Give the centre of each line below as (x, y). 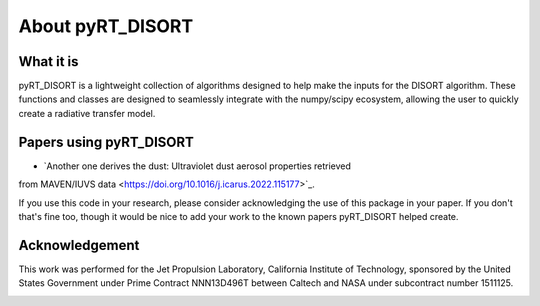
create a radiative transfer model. (87, 113)
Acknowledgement (79, 245)
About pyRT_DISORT (106, 26)
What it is (48, 61)
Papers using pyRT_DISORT (106, 141)
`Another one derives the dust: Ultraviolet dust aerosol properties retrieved (197, 166)
